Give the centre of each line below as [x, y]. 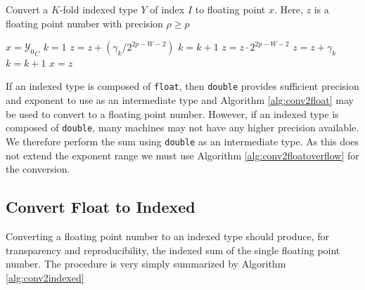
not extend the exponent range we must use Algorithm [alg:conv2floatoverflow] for [182, 155]
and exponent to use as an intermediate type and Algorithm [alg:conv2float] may [180, 100]
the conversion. [38, 169]
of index [167, 9]
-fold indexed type [98, 9]
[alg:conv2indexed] [45, 277]
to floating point [230, 9]
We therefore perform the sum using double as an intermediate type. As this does [182, 141]
